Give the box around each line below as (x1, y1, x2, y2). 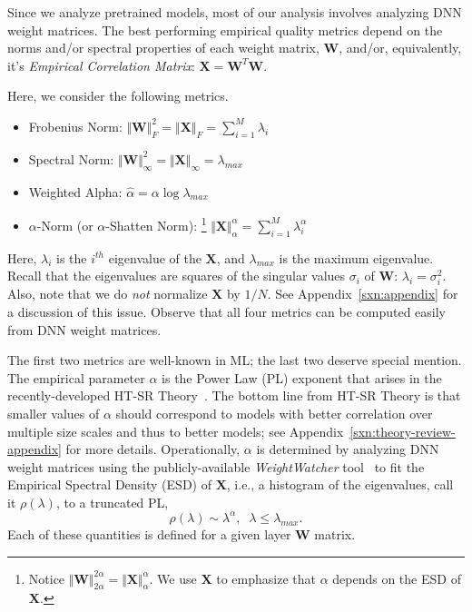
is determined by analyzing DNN (256, 439, 439, 459)
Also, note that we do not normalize (7, 284, 208, 303)
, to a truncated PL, (55, 492, 169, 511)
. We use (149, 568, 197, 587)
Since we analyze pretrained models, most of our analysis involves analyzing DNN (7, 3, 462, 21)
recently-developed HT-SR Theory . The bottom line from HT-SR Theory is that (7, 386, 461, 405)
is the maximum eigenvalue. (279, 248, 434, 267)
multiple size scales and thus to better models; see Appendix (7, 421, 344, 440)
